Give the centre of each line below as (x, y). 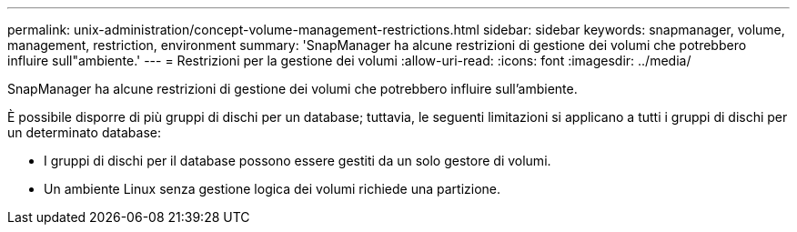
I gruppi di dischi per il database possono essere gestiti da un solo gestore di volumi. (298, 161)
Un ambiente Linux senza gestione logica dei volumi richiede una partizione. (272, 189)
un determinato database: (84, 132)
